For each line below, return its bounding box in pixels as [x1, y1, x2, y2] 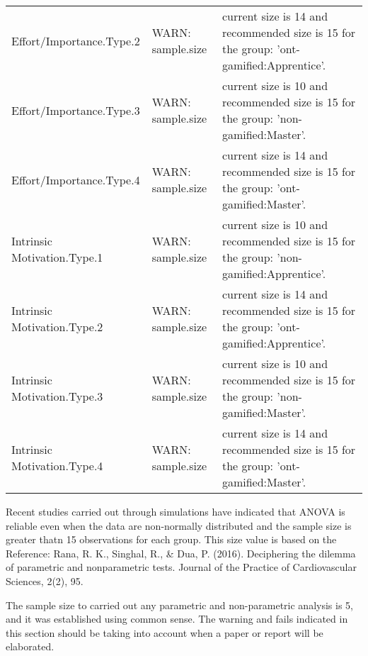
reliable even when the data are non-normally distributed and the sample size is [6, 518, 352, 533]
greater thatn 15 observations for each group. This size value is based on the [6, 532, 337, 547]
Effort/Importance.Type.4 [11, 171, 140, 188]
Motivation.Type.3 [11, 388, 103, 404]
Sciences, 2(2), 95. [6, 573, 84, 588]
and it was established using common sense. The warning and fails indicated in [6, 611, 348, 626]
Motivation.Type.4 [11, 457, 103, 474]
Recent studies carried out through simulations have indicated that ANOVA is [6, 504, 345, 518]
